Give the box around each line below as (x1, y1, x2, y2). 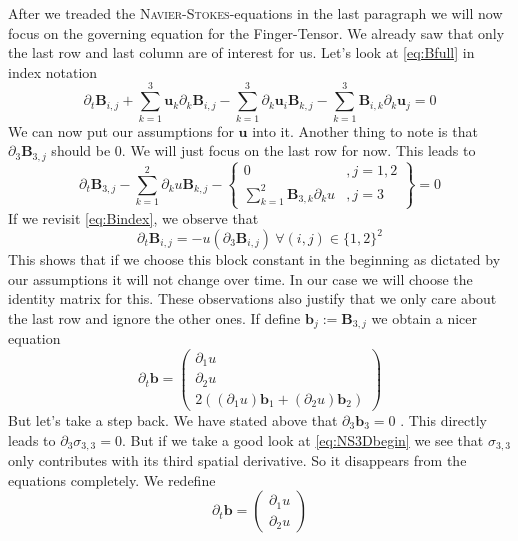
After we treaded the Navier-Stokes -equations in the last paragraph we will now (8, 3, 503, 23)
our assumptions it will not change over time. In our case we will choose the (8, 268, 473, 289)
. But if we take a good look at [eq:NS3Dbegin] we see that (121, 429, 484, 450)
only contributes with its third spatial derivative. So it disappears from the (8, 449, 467, 470)
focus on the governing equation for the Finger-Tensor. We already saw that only (8, 22, 505, 43)
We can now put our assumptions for (8, 120, 234, 141)
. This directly (400, 409, 487, 430)
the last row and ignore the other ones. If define (8, 307, 301, 328)
